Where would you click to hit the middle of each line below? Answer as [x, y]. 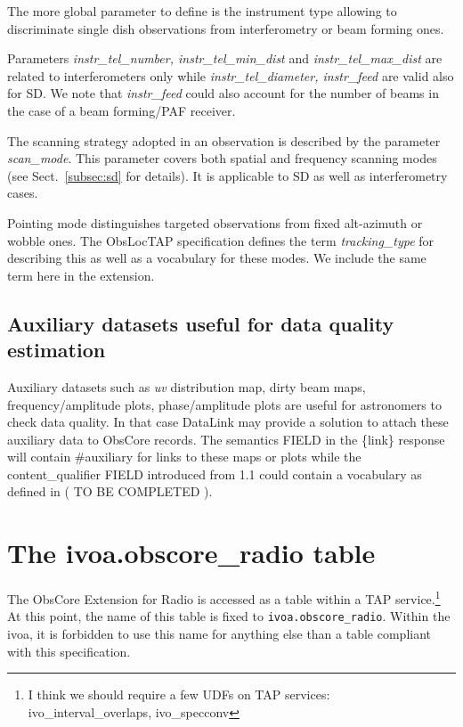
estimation [57, 350]
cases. [23, 193]
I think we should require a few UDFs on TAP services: [179, 694]
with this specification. [69, 651]
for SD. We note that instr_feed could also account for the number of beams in [223, 93]
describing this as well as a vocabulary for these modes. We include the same [217, 258]
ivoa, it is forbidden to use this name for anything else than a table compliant [219, 634]
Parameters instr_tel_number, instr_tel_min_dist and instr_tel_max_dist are [225, 58]
